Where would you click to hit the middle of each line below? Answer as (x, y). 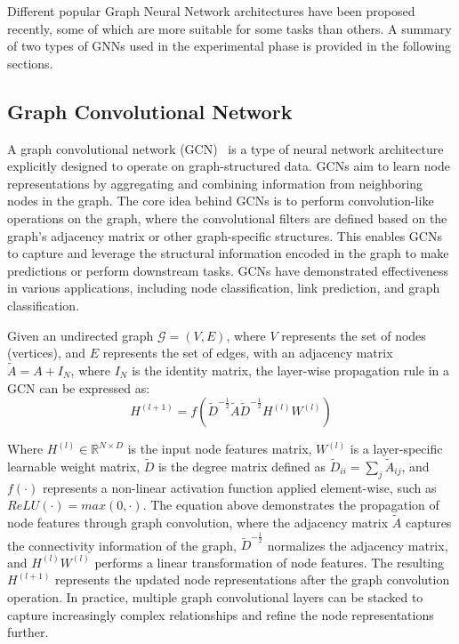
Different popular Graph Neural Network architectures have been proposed (211, 11)
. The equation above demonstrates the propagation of (291, 505)
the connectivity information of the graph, (122, 545)
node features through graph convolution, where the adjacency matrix (198, 523)
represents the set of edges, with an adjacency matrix (248, 353)
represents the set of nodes (354, 335)
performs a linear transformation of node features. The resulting (270, 562)
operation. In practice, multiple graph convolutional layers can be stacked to (215, 597)
